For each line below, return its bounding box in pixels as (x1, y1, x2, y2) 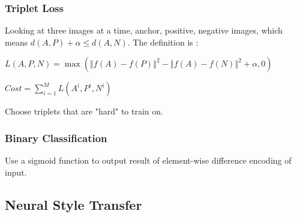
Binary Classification (5, 130, 107, 145)
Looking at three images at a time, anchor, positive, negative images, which (5, 24, 283, 37)
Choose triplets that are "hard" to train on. (5, 105, 163, 117)
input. (5, 165, 27, 178)
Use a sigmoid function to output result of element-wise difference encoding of (5, 154, 292, 167)
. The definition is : (127, 35, 199, 48)
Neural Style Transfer (5, 195, 142, 213)
